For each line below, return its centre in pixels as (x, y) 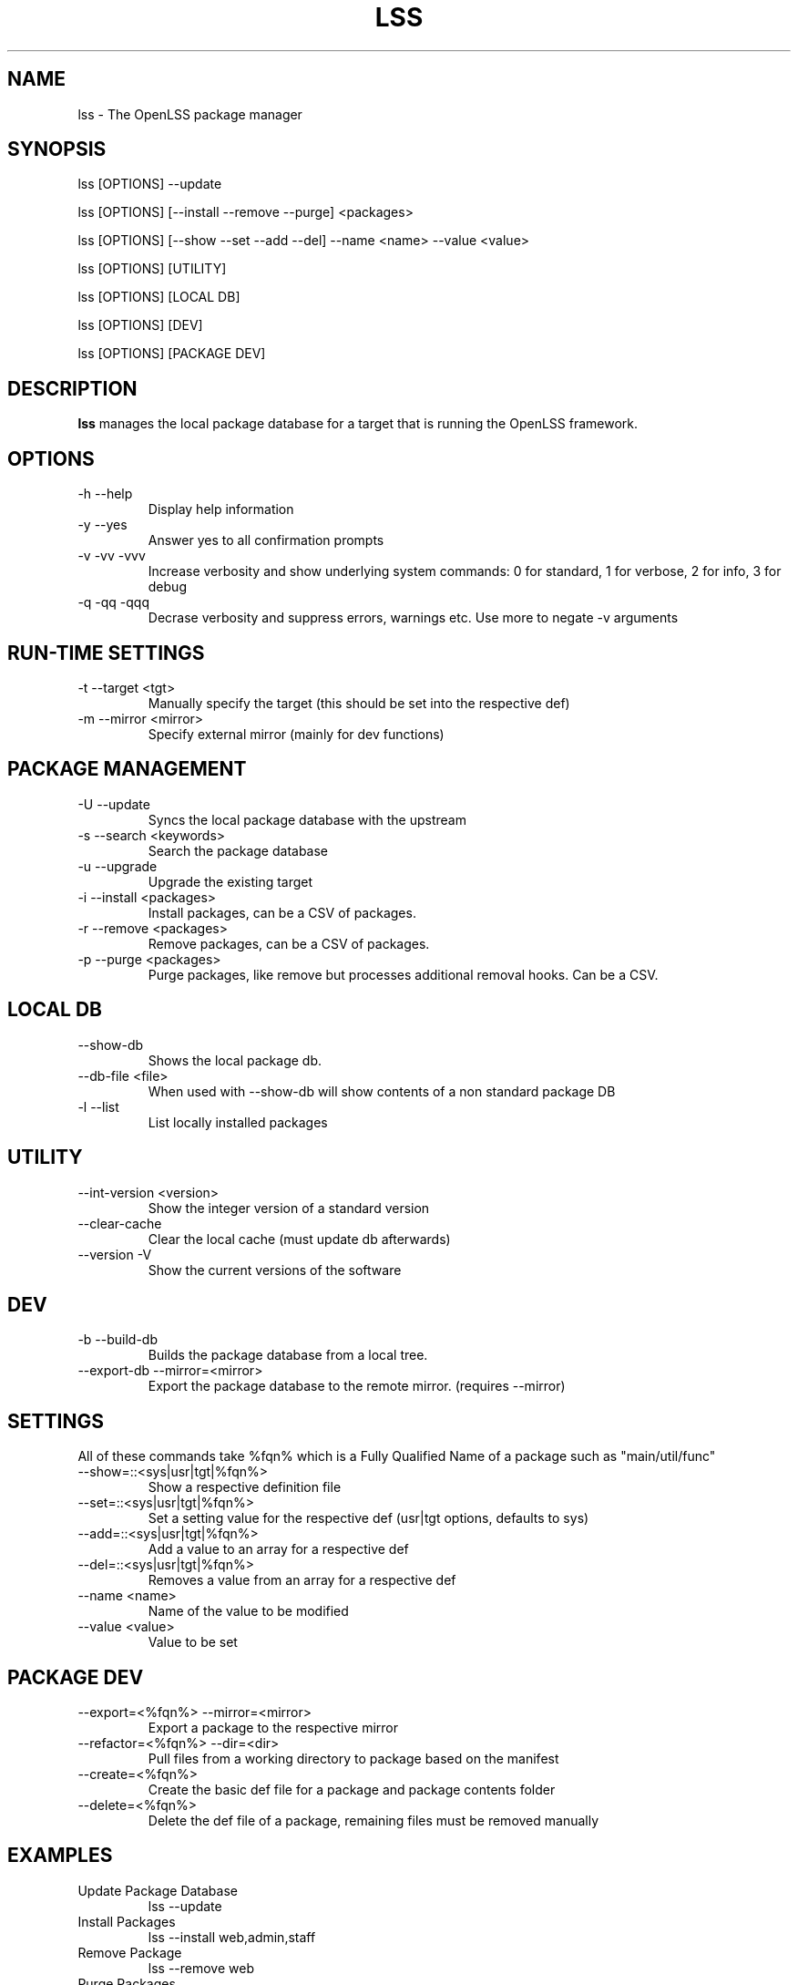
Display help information (221, 509)
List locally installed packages (238, 1122)
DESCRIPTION (72, 388)
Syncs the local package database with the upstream (307, 819)
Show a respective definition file (245, 1487)
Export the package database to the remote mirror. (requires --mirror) (357, 1386)
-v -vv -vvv (112, 556)
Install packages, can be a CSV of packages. (282, 912)
